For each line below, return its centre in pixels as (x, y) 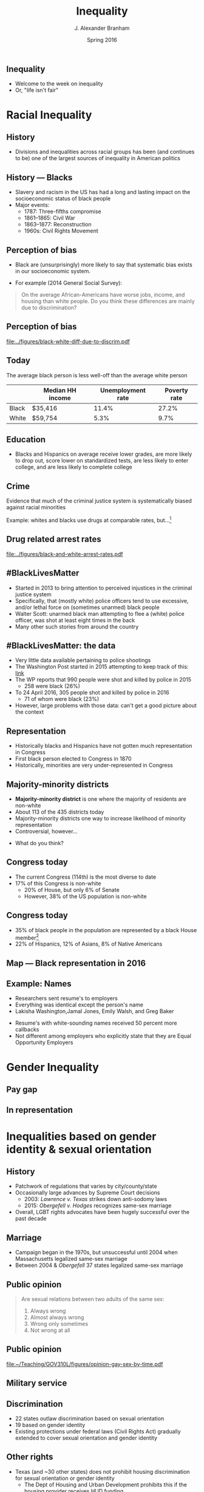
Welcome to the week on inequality (59, 84)
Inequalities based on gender (81, 1136)
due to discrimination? (49, 307)
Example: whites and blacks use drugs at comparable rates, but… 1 (89, 520)
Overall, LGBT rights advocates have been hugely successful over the (102, 1212)
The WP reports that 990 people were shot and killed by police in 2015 (103, 680)
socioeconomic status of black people (63, 198)
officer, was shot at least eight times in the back (75, 620)
